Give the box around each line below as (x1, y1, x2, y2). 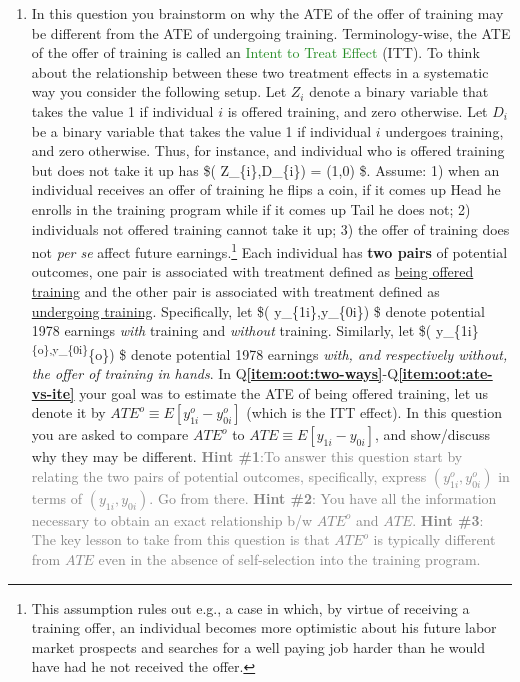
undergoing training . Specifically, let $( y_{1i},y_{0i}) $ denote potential (31, 300, 486, 321)
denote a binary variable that (309, 81, 489, 102)
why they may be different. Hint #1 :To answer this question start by (31, 446, 463, 467)
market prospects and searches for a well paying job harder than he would (31, 636, 486, 657)
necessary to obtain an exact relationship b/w (31, 509, 313, 530)
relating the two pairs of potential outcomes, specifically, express (31, 465, 427, 486)
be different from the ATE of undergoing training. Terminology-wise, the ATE (31, 22, 511, 43)
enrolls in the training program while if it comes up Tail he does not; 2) (31, 198, 471, 219)
